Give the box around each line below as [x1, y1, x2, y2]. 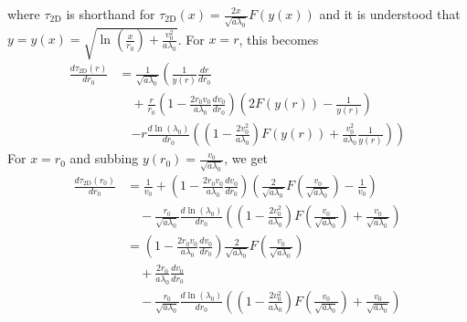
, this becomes [239, 29, 319, 48]
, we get [224, 149, 269, 168]
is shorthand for [66, 5, 155, 23]
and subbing [69, 149, 139, 168]
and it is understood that [319, 5, 461, 23]
